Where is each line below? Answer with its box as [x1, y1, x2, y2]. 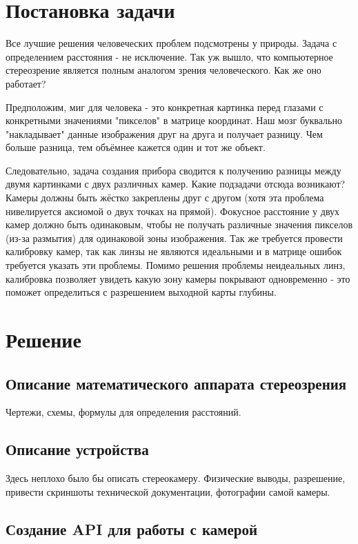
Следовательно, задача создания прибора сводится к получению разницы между [6, 163, 341, 177]
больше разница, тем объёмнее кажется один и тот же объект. [6, 140, 266, 154]
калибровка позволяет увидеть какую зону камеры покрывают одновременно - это [6, 271, 350, 285]
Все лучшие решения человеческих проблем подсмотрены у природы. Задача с [6, 36, 337, 50]
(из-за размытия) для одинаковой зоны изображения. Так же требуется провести [6, 230, 343, 245]
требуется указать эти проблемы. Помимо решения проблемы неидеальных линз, [6, 258, 346, 272]
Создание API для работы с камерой [6, 518, 258, 539]
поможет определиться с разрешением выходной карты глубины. [6, 285, 277, 299]
